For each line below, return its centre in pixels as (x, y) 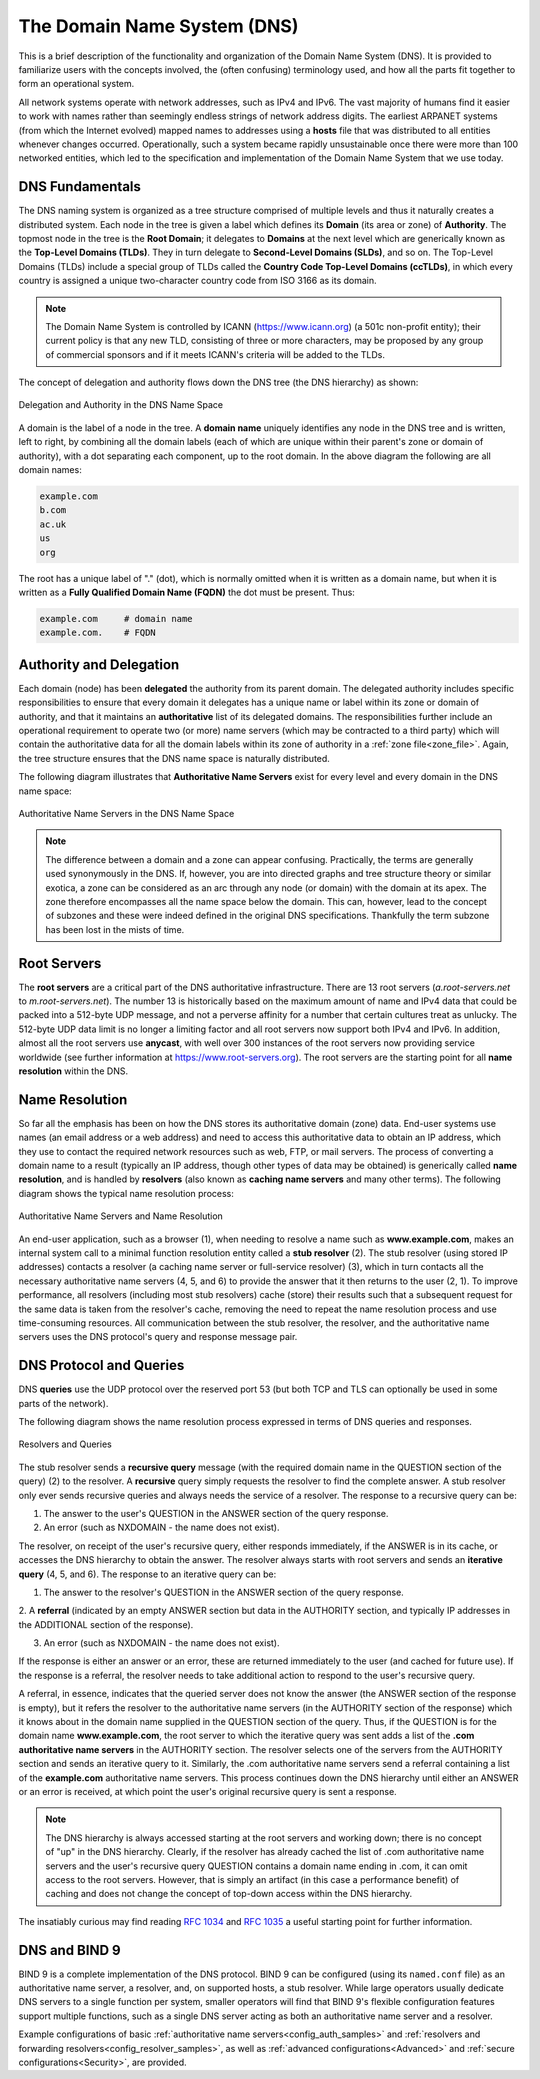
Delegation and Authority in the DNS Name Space (121, 405)
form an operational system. (76, 84)
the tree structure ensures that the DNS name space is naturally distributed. (174, 758)
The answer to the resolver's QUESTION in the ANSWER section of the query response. (223, 1592)
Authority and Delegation (99, 664)
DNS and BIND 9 (69, 1950)
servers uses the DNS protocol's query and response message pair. (158, 1337)
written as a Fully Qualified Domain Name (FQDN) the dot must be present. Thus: (186, 592)
